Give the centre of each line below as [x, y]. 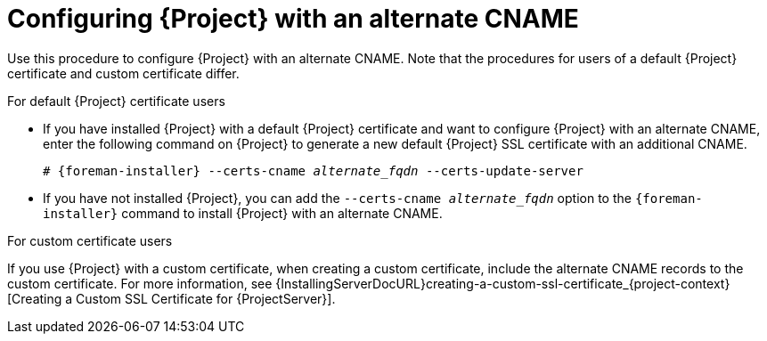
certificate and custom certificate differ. [123, 73]
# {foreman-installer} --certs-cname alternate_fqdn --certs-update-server [313, 170]
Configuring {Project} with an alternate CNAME [293, 19]
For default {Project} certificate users [116, 101]
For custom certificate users [90, 240]
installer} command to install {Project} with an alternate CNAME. [243, 213]
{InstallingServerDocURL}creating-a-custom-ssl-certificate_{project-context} [503, 283]
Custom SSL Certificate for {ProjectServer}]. [206, 298]
